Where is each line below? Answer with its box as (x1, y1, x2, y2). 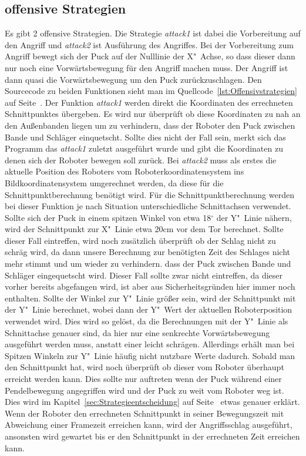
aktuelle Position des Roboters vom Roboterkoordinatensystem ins (5, 165, 244, 177)
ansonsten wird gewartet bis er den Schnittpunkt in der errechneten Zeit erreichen (5, 430, 300, 442)
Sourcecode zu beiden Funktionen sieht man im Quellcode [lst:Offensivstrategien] (5, 85, 297, 97)
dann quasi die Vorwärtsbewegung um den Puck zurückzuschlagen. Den (5, 73, 262, 85)
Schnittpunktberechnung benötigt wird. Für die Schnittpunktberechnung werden (5, 188, 294, 200)
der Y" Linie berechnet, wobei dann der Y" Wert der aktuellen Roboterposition (5, 303, 292, 316)
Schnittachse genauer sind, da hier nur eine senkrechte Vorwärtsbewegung (5, 326, 270, 338)
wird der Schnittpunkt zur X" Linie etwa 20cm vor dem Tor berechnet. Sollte (5, 223, 284, 235)
